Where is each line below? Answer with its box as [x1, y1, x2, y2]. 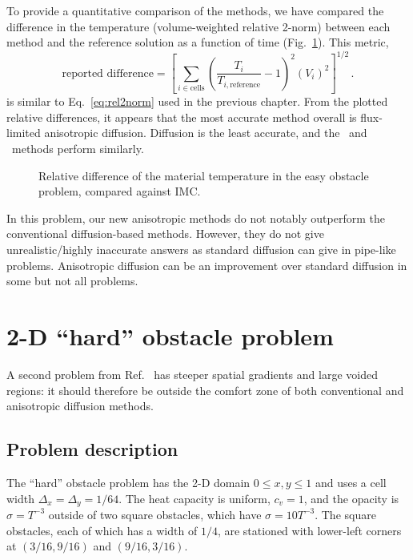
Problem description [6, 437, 178, 461]
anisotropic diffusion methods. [6, 397, 154, 414]
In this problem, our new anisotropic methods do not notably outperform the [6, 209, 385, 226]
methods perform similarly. [11, 140, 144, 157]
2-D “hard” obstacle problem [6, 320, 334, 352]
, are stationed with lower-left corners [217, 522, 402, 538]
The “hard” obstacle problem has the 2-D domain [6, 473, 251, 490]
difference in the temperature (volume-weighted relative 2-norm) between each [6, 18, 391, 34]
